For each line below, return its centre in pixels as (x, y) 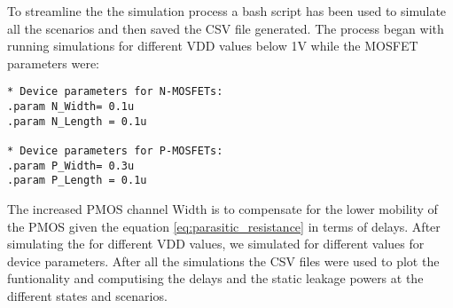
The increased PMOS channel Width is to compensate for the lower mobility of (223, 208)
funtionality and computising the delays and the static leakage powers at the (215, 278)
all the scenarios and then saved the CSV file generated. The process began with (226, 28)
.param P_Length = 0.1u (77, 181)
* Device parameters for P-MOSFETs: (115, 151)
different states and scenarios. (87, 295)
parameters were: (54, 63)
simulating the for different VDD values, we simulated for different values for (216, 244)
